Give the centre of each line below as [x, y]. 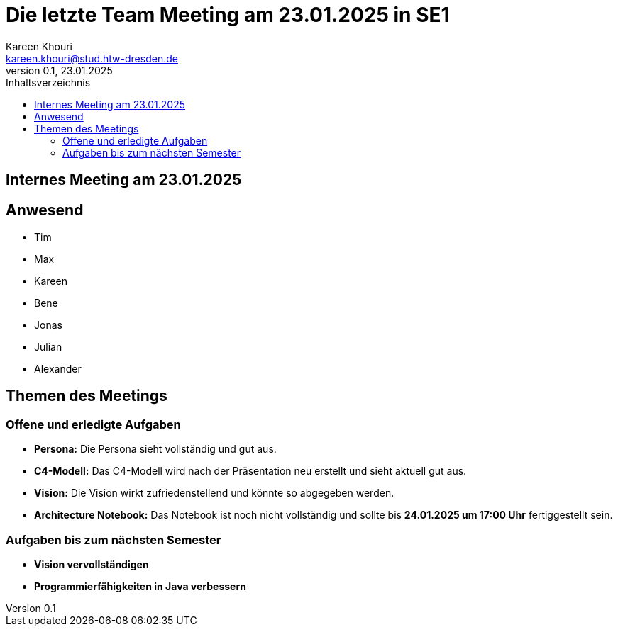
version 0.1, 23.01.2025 [59, 70]
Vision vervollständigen [92, 564]
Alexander [58, 369]
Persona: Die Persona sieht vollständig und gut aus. [155, 449]
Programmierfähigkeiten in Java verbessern [140, 586]
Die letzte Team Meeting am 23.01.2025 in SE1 [228, 15]
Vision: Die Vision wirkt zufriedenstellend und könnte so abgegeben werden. [214, 493]
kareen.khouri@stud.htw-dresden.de [92, 58]
